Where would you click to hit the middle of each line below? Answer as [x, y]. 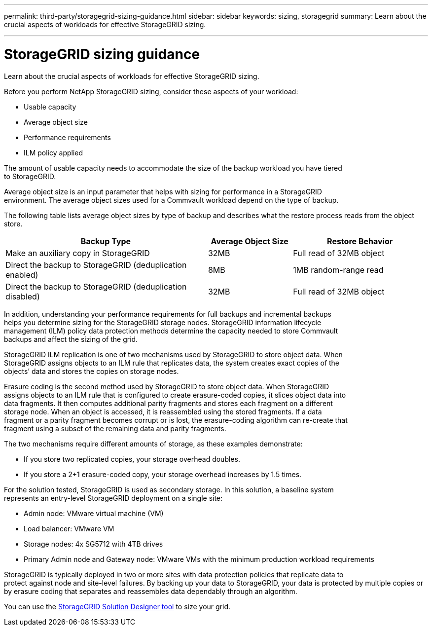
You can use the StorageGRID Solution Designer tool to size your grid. [117, 606]
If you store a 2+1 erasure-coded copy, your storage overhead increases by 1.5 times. [163, 474]
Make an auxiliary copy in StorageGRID [78, 253]
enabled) [22, 275]
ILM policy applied [54, 152]
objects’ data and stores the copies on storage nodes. [91, 371]
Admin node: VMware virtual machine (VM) [94, 513]
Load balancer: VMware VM [69, 528]
